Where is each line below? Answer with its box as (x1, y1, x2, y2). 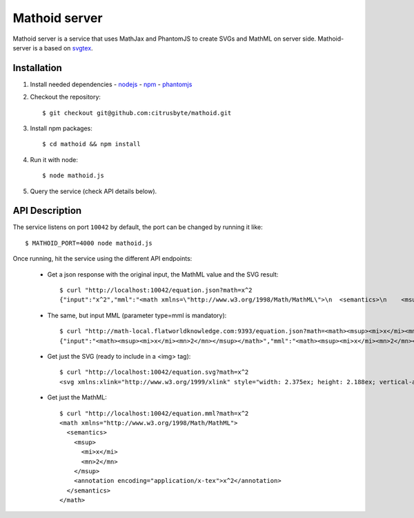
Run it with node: (30, 155, 79, 163)
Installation (12, 62, 62, 74)
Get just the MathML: (47, 393, 107, 401)
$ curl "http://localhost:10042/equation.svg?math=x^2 (59, 368, 249, 376)
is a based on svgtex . (32, 43, 93, 52)
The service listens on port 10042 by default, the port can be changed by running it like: (12, 223, 264, 231)
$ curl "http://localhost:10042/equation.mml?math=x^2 (59, 409, 249, 417)
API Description (12, 205, 82, 217)
